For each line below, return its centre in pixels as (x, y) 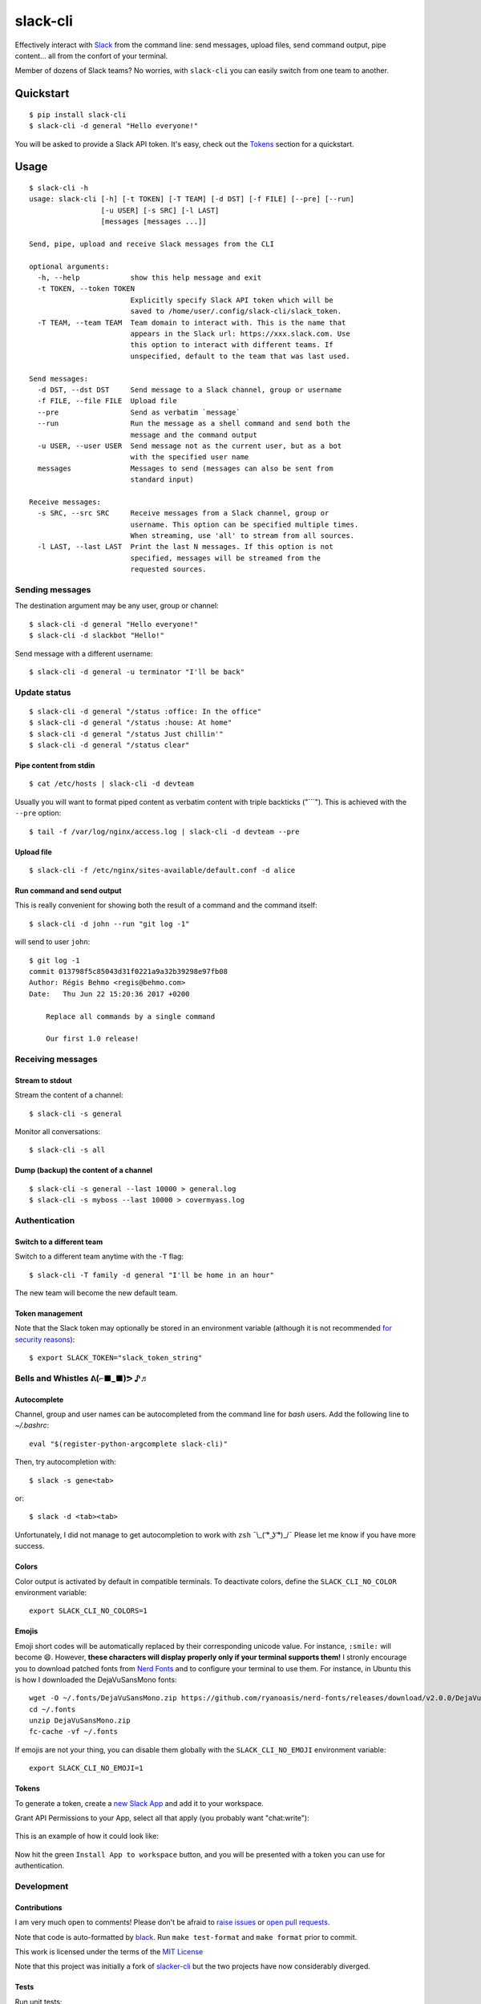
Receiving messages (56, 1060)
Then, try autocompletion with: (65, 1462)
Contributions (38, 1907)
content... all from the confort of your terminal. (91, 55)
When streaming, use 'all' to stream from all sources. (243, 536)
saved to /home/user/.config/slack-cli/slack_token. (236, 311)
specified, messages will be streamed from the (225, 558)
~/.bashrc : (32, 1425)
